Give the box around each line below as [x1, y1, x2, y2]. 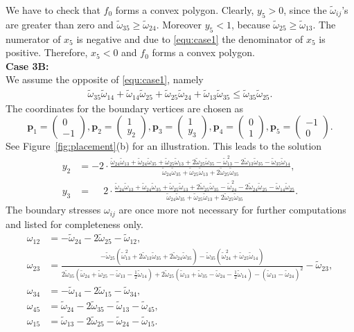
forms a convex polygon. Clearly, [115, 3, 254, 17]
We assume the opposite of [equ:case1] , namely [6, 72, 204, 87]
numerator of [6, 31, 61, 46]
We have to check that [6, 3, 100, 17]
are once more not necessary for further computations [118, 202, 346, 217]
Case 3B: [6, 58, 49, 73]
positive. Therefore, [6, 45, 88, 60]
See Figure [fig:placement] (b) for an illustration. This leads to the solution [6, 139, 322, 153]
